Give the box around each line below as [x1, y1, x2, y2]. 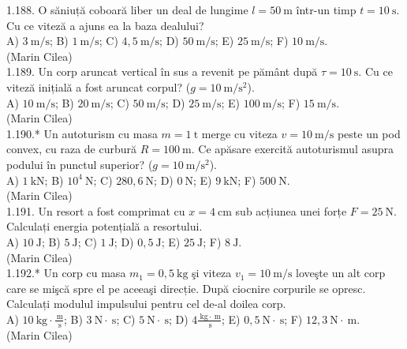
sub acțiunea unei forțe [235, 202, 347, 219]
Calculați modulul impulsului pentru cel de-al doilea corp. [6, 295, 286, 312]
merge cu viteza [201, 125, 278, 141]
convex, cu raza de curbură [6, 141, 137, 157]
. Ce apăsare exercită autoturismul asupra [191, 141, 394, 157]
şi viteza [192, 265, 232, 281]
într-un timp [296, 2, 357, 17]
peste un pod [337, 125, 401, 141]
